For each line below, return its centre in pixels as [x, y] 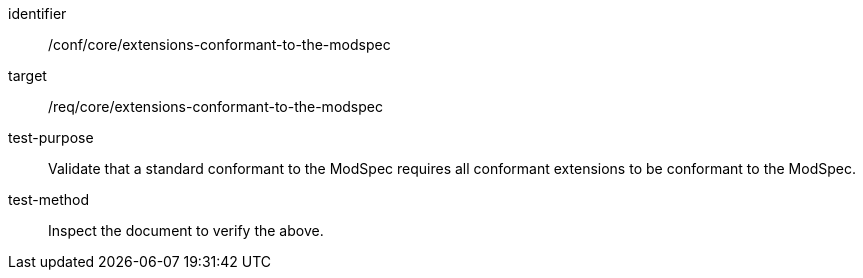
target [27, 75]
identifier [37, 13]
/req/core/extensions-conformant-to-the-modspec [215, 106]
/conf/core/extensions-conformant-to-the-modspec [219, 44]
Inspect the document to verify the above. [186, 230]
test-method [48, 199]
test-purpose [51, 137]
